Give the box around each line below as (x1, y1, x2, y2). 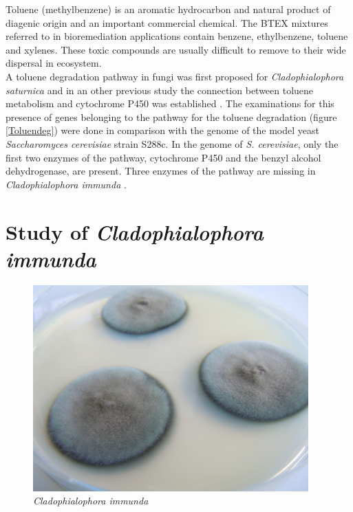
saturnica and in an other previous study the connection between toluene (6, 82, 314, 97)
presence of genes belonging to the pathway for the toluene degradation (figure (6, 109, 337, 124)
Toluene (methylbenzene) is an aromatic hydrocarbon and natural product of (6, 2, 331, 16)
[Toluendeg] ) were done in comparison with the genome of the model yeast (6, 123, 319, 137)
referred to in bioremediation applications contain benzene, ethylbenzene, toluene (6, 29, 348, 43)
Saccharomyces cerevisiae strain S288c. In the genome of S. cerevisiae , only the (6, 136, 339, 151)
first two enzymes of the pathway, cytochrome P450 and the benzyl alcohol (6, 150, 321, 164)
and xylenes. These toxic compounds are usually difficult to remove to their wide (6, 42, 346, 56)
